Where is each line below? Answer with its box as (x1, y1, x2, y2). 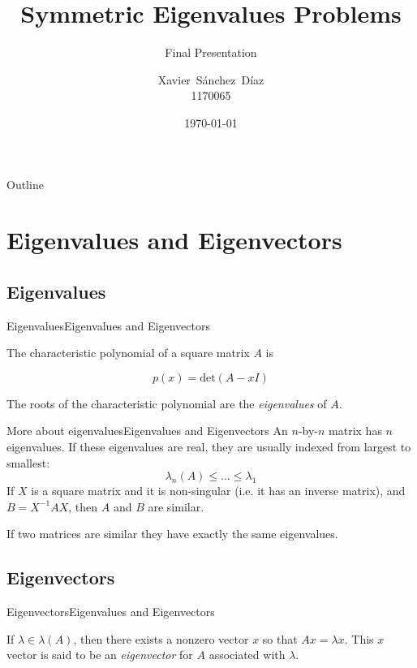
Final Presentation (165, 44, 257, 61)
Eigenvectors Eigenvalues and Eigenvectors (6, 603, 215, 620)
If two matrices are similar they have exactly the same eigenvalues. (6, 525, 338, 542)
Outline (6, 175, 44, 192)
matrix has (329, 422, 382, 439)
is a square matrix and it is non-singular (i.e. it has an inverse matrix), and (31, 482, 406, 499)
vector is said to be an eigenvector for (6, 646, 193, 663)
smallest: (6, 454, 50, 471)
